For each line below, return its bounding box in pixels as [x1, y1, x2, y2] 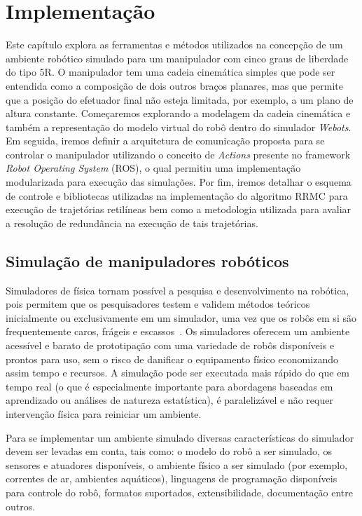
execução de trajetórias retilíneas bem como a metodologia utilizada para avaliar [6, 202, 351, 217]
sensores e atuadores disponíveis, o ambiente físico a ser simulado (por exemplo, [6, 457, 348, 472]
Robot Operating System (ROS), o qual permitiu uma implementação [6, 161, 301, 175]
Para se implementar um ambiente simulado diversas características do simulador [6, 430, 354, 444]
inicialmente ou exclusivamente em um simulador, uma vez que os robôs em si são [6, 310, 356, 325]
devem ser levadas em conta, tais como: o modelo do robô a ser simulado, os [6, 444, 332, 459]
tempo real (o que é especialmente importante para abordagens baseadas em [6, 379, 333, 393]
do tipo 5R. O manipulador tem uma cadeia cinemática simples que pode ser [6, 64, 335, 79]
